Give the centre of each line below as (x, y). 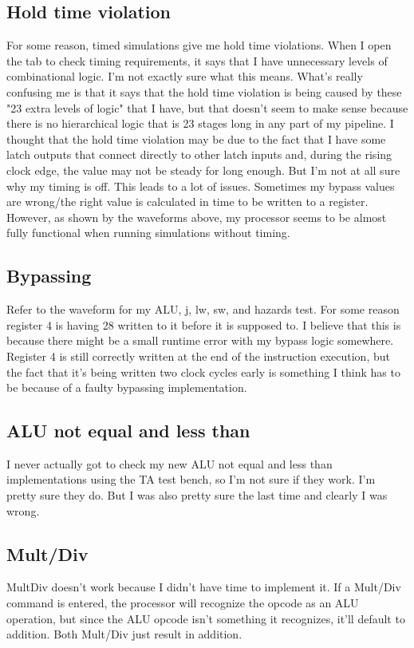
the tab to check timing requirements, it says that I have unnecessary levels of (197, 60)
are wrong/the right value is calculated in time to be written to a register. (187, 202)
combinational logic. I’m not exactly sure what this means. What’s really (185, 76)
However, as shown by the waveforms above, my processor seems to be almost (197, 217)
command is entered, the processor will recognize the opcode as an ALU (183, 603)
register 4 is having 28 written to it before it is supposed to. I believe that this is (204, 324)
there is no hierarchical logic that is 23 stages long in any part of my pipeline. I (200, 123)
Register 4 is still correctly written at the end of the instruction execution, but (198, 356)
